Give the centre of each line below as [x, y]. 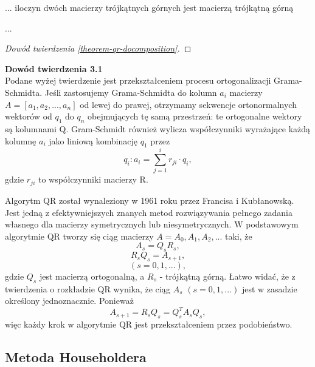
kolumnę [21, 140]
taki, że [239, 236]
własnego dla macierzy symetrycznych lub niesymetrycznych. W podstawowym [152, 224]
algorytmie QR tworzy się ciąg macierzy [79, 236]
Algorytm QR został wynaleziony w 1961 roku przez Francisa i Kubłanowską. [150, 200]
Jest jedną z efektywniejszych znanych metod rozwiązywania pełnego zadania [149, 212]
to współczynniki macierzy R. [93, 179]
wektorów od [29, 116]
